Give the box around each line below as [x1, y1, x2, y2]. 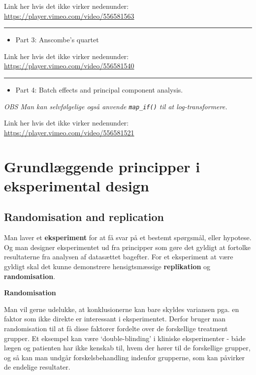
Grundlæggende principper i [4, 156, 200, 176]
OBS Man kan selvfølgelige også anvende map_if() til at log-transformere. [4, 101, 227, 111]
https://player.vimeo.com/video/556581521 [4, 127, 134, 137]
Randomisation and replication [4, 209, 164, 224]
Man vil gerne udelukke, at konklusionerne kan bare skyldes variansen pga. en [4, 304, 239, 314]
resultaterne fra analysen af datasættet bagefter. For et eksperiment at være [4, 251, 233, 262]
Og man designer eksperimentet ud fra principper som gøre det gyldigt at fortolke [4, 242, 251, 252]
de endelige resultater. [4, 362, 70, 372]
